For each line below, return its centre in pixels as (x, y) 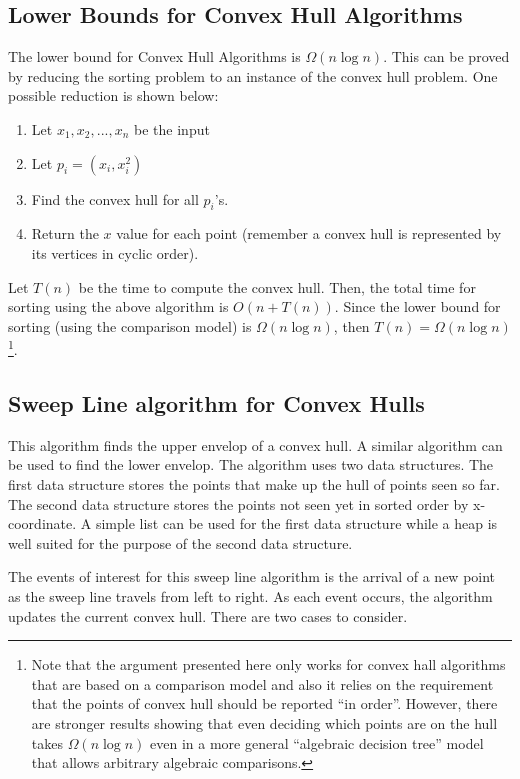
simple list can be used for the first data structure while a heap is (296, 523)
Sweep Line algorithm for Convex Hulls (216, 402)
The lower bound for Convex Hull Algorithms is (154, 56)
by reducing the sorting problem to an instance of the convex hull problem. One (253, 75)
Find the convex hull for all (115, 198)
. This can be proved (446, 56)
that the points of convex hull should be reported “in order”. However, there (264, 703)
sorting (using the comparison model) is (130, 325)
